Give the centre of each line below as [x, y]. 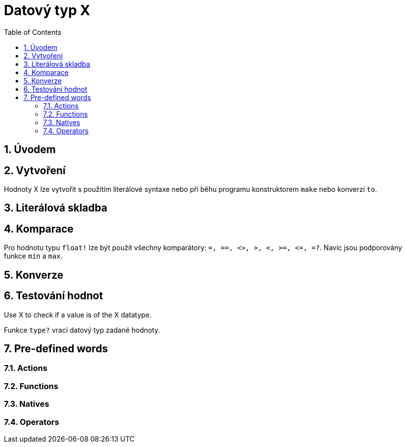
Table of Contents [33, 32]
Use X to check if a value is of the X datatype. [78, 315]
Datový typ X [47, 10]
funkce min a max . [33, 256]
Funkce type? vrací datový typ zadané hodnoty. [82, 330]
